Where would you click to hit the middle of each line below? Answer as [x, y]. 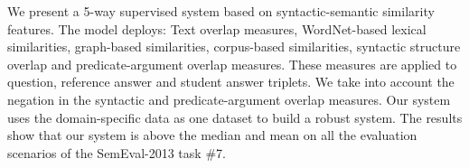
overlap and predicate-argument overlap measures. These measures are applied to [232, 64]
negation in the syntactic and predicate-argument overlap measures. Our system [229, 99]
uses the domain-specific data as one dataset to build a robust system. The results [235, 117]
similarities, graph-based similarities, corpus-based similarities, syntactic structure [234, 47]
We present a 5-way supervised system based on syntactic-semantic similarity [221, 11]
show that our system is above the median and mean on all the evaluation [212, 135]
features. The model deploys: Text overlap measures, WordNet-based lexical [217, 28]
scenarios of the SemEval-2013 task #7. [117, 152]
